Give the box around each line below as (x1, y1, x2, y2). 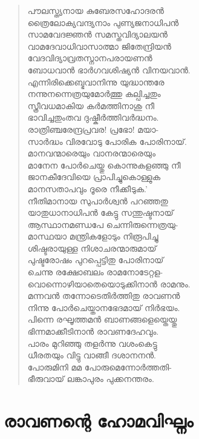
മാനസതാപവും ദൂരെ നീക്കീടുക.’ (27, 182, 148, 195)
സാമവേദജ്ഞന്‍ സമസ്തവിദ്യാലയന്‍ (27, 28, 168, 41)
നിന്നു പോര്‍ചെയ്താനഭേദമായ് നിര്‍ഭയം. (27, 301, 180, 313)
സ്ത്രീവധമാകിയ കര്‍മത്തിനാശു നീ (27, 99, 155, 112)
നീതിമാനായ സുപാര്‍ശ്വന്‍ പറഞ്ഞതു (27, 194, 168, 207)
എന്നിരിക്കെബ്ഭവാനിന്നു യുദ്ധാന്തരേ (27, 75, 165, 88)
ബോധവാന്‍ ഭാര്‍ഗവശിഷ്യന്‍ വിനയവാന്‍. (27, 63, 191, 76)
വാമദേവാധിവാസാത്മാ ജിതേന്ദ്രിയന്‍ (27, 39, 171, 52)
